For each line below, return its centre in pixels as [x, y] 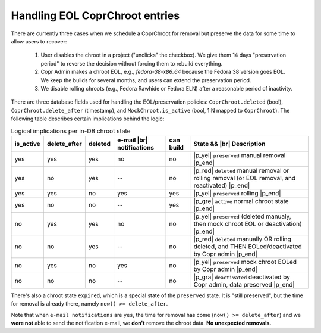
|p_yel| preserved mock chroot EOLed [245, 262]
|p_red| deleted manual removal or [241, 170]
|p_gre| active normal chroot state [241, 201]
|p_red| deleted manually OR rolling [242, 239]
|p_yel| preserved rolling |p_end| [237, 193]
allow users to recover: [39, 41]
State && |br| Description [229, 144]
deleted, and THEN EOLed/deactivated [248, 246]
